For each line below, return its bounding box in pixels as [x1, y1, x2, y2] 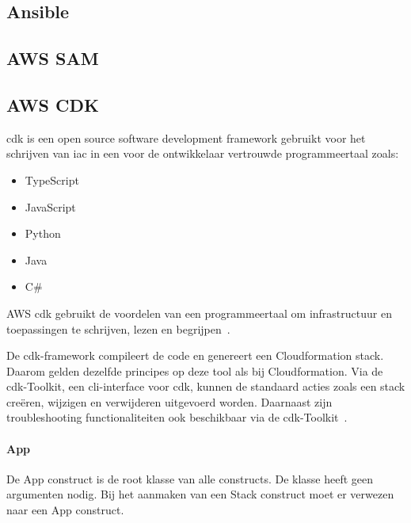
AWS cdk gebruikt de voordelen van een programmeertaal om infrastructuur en [6, 304, 392, 321]
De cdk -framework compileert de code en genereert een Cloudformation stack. [6, 347, 384, 364]
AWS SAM [6, 46, 99, 71]
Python [25, 225, 61, 242]
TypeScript [25, 171, 79, 188]
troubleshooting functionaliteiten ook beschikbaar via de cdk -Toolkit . [6, 409, 348, 426]
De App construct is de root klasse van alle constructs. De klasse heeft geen [6, 470, 374, 487]
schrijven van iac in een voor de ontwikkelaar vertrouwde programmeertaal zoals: [6, 145, 399, 162]
